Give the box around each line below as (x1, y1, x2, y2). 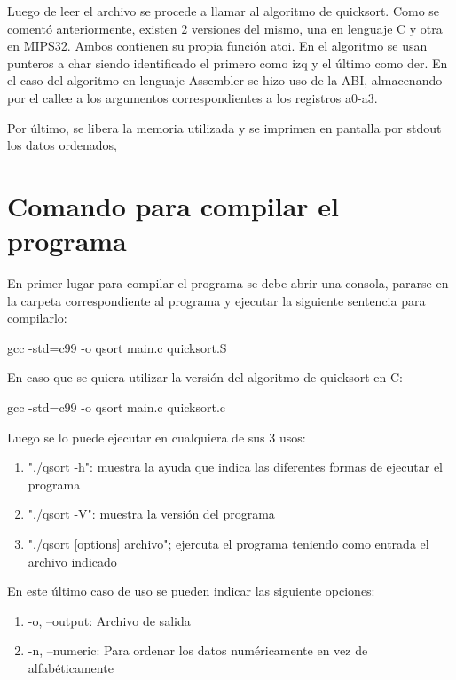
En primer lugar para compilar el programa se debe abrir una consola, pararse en (7, 274, 449, 293)
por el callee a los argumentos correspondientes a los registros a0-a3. (7, 88, 378, 106)
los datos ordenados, (7, 136, 117, 154)
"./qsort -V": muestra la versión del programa (28, 504, 275, 523)
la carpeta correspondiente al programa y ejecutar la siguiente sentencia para (7, 291, 426, 309)
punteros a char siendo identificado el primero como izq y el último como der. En (7, 53, 448, 72)
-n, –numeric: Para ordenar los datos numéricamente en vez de (28, 641, 368, 660)
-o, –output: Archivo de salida (28, 611, 191, 629)
